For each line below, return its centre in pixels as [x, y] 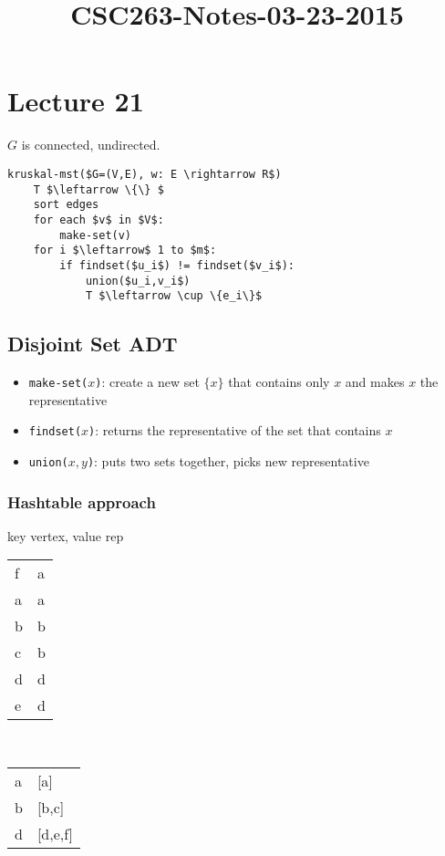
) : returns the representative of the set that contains [235, 430]
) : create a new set [147, 382]
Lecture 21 [76, 101]
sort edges [66, 205]
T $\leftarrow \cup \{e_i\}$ [174, 296]
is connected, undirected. [91, 145]
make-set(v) [96, 235]
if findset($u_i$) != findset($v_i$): [177, 265]
